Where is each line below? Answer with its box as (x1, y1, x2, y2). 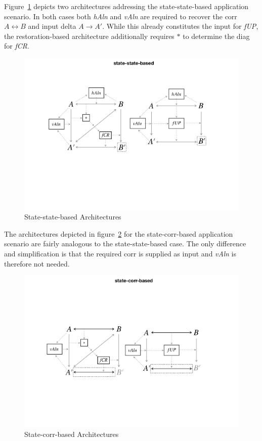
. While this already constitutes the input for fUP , (102, 21, 258, 31)
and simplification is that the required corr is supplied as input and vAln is (4, 248, 236, 258)
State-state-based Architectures (24, 211, 121, 222)
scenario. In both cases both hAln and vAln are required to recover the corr (4, 11, 237, 21)
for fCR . (4, 40, 29, 51)
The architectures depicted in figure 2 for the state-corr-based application (4, 228, 233, 239)
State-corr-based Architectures (24, 429, 119, 439)
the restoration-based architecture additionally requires (4, 30, 174, 41)
